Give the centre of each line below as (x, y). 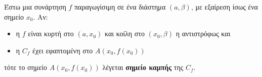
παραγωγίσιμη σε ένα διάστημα (120, 7)
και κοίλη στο (124, 33)
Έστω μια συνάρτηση (35, 7)
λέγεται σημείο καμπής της (143, 67)
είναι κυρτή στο (51, 33)
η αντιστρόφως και (203, 33)
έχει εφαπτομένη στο (63, 50)
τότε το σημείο (26, 67)
